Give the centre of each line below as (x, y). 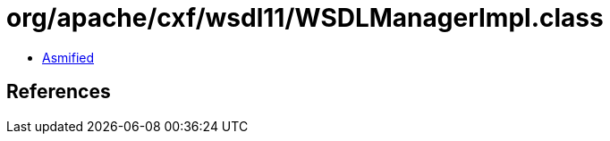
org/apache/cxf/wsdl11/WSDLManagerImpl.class (305, 18)
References (59, 92)
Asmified (68, 57)
